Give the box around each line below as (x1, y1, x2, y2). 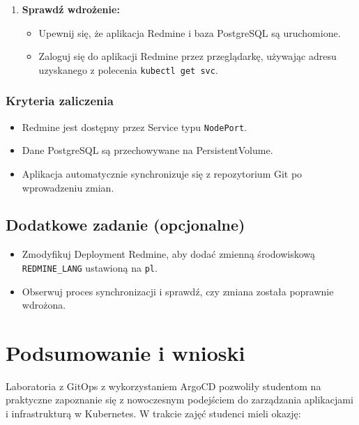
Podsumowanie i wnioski (6, 338, 245, 366)
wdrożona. (22, 297, 66, 312)
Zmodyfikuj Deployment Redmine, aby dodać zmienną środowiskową (22, 247, 315, 261)
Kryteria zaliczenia (6, 92, 114, 109)
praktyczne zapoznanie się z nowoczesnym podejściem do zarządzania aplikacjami (6, 392, 353, 407)
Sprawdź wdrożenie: (22, 2, 120, 16)
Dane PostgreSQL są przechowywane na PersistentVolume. (22, 143, 273, 157)
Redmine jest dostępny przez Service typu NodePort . (22, 119, 247, 134)
